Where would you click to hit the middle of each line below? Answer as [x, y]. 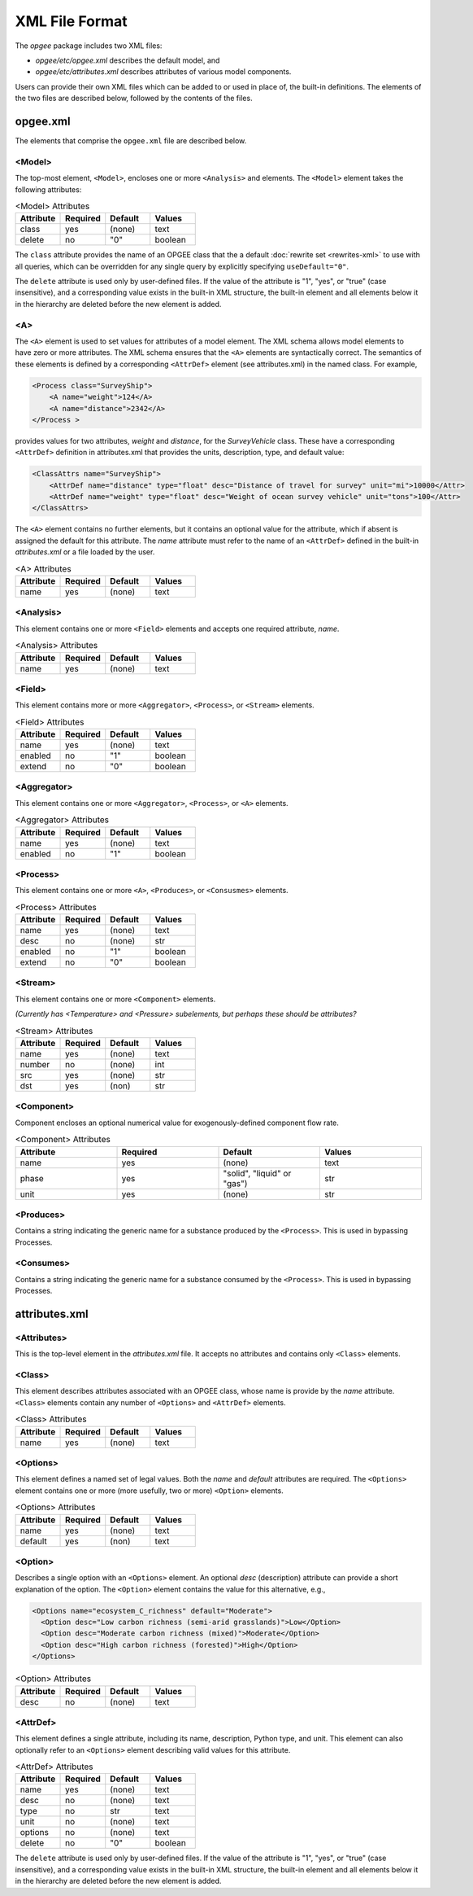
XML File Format [71, 21]
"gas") [235, 1183]
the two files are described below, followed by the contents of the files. [134, 99]
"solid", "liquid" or [257, 1173]
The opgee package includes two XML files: [89, 46]
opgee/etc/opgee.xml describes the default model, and [128, 60]
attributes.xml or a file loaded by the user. [85, 552]
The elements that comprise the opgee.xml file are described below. [131, 141]
